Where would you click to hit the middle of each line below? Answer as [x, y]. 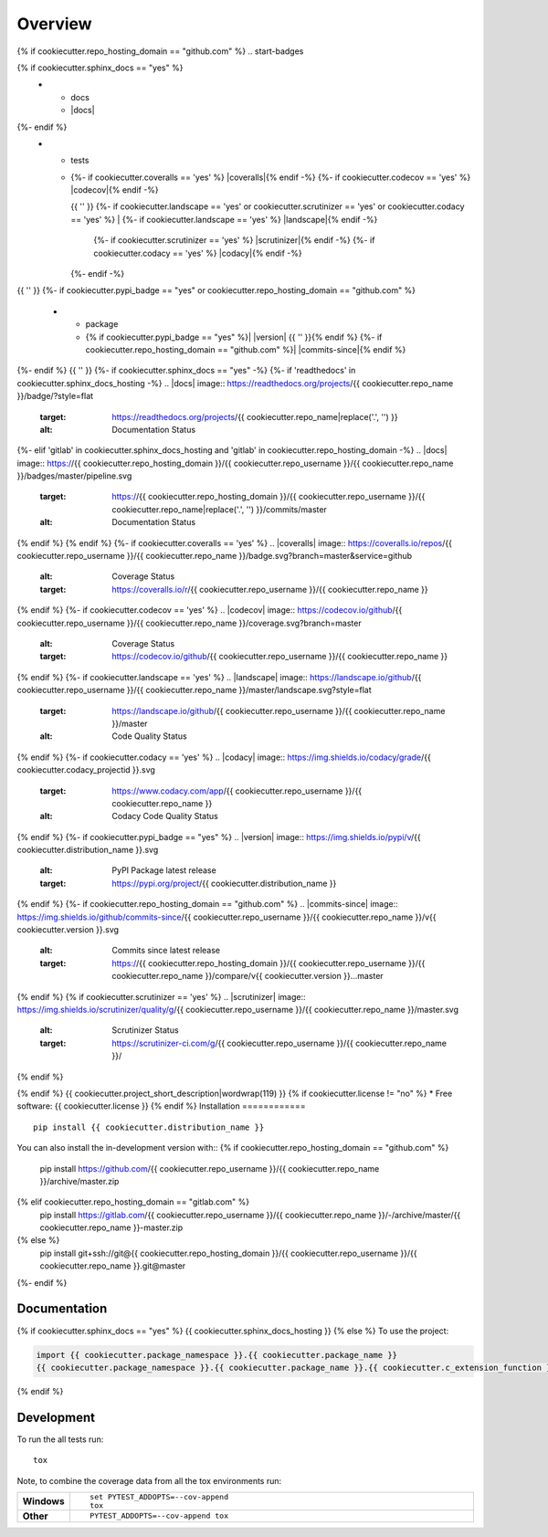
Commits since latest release [166, 951]
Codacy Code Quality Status [165, 816]
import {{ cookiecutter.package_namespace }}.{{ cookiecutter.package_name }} [216, 1355]
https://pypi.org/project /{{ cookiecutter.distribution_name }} [224, 883]
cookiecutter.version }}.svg [68, 930]
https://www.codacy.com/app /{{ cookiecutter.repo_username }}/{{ [237, 791]
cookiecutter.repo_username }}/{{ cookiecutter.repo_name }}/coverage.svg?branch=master [189, 623]
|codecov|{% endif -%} [115, 190]
